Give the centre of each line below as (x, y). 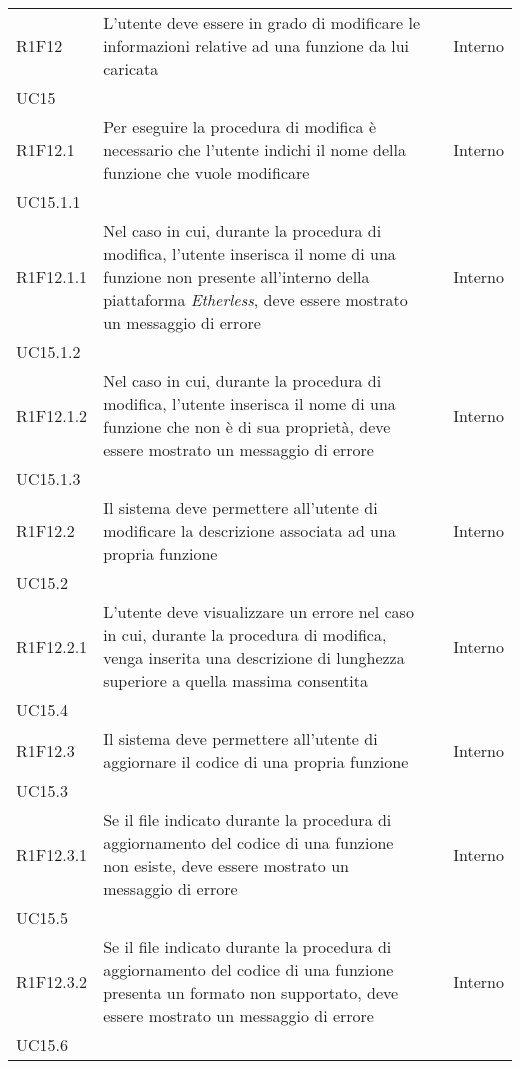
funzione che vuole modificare (206, 172)
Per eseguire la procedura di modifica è (240, 126)
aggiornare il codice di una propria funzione (256, 761)
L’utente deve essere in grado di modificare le (262, 22)
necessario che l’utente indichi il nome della (254, 149)
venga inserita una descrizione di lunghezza (254, 657)
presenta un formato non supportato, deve (251, 992)
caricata (131, 68)
